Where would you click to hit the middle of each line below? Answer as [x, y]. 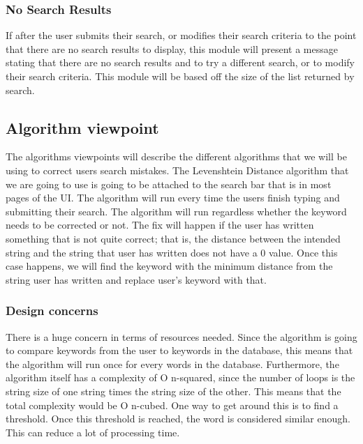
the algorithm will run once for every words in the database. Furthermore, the [172, 363]
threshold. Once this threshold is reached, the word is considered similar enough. [178, 419]
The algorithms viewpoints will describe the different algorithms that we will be [176, 156]
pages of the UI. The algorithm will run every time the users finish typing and [173, 198]
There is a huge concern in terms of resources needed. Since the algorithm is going [181, 336]
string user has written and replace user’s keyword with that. [136, 279]
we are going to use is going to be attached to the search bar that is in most [169, 184]
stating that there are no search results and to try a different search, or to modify [180, 62]
